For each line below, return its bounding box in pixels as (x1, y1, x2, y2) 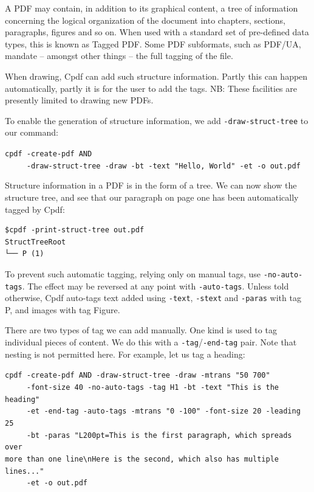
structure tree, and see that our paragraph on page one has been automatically (5, 190, 299, 203)
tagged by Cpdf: (5, 203, 65, 215)
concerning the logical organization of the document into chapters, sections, (5, 13, 285, 26)
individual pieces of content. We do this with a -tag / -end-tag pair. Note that (5, 336, 297, 348)
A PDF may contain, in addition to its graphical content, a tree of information (5, 2, 298, 14)
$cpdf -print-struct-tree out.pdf (5, 226, 145, 235)
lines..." (5, 466, 44, 476)
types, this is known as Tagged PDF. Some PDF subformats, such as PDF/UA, (5, 37, 301, 50)
